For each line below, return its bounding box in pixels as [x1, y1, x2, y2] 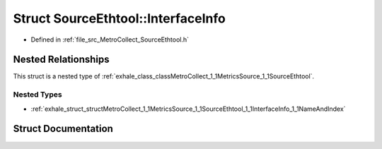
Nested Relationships [13, 54, 110, 66]
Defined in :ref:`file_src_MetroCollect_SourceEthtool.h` [30, 35, 190, 44]
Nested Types [13, 90, 63, 100]
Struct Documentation [13, 123, 113, 135]
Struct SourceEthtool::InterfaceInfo [13, 11, 226, 26]
